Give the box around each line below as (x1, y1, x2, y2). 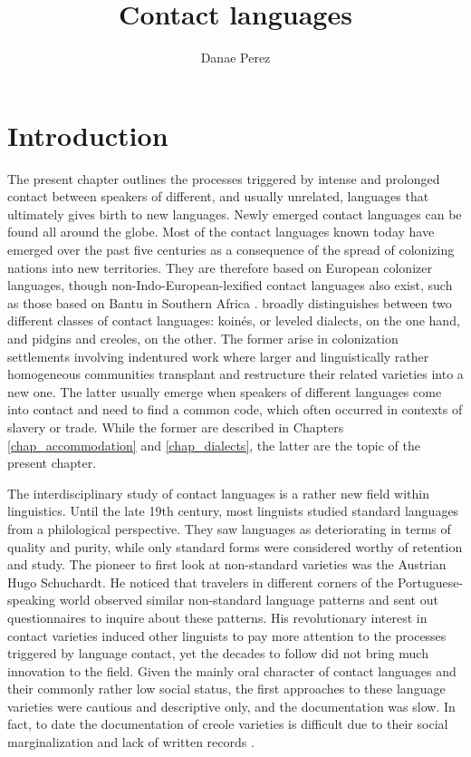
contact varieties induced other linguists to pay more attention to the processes (7, 626, 447, 645)
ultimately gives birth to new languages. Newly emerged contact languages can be (7, 204, 462, 223)
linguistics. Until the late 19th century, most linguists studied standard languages (7, 501, 459, 520)
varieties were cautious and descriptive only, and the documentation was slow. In (7, 696, 456, 715)
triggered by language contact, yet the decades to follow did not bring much (7, 644, 428, 663)
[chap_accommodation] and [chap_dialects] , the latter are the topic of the (7, 435, 420, 454)
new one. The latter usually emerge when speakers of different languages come (7, 382, 442, 401)
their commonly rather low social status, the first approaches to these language (7, 679, 446, 698)
